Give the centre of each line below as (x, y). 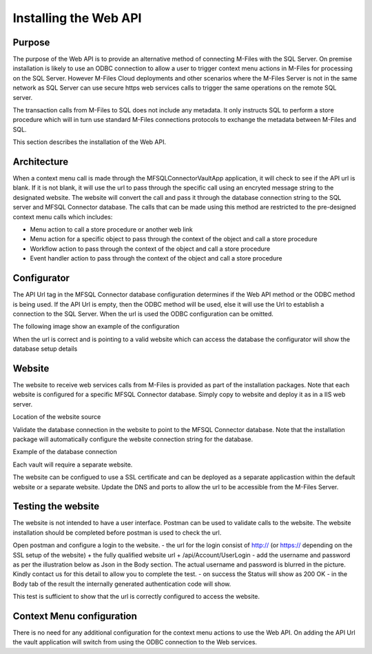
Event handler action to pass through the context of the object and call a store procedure (156, 258)
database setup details (45, 349)
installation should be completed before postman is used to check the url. (117, 532)
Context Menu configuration (75, 616)
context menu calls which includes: (63, 216)
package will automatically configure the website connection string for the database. (133, 439)
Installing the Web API (77, 18)
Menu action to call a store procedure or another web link (111, 229)
